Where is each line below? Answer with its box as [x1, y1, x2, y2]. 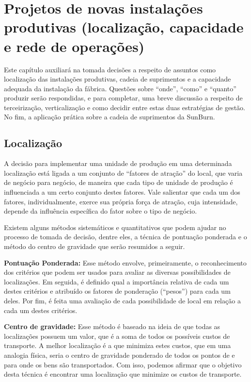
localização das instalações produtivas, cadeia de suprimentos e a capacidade [4, 74, 231, 84]
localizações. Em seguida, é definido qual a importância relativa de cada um [4, 276, 229, 286]
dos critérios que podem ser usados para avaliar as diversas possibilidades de [4, 267, 231, 277]
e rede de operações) [4, 36, 145, 56]
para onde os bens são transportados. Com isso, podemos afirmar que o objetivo [4, 359, 242, 369]
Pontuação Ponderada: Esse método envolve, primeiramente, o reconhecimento [4, 257, 247, 267]
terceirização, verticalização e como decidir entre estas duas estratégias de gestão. [4, 102, 245, 112]
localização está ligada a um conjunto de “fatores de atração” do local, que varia [4, 167, 243, 178]
